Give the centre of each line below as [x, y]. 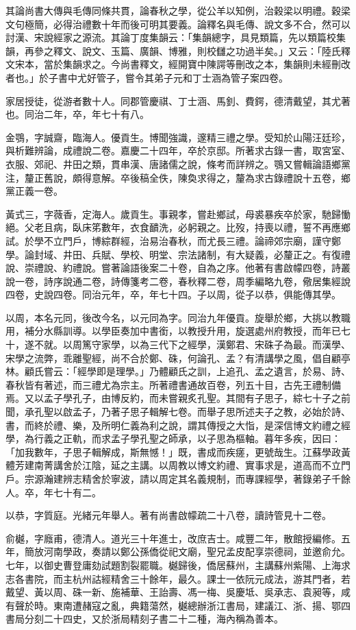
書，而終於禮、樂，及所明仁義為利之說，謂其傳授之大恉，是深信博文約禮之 [173, 425]
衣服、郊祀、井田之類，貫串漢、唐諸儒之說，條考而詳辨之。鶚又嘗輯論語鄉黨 [178, 163]
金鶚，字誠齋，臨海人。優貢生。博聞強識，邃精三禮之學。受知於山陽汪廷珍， [178, 137]
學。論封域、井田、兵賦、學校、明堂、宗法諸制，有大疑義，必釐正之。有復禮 [178, 254]
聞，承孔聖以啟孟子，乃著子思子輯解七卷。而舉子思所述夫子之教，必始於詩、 [178, 412]
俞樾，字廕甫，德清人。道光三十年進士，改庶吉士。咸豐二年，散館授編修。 [173, 538]
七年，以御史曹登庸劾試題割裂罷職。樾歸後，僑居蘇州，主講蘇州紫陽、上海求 [178, 565]
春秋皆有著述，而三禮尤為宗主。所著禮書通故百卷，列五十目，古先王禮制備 [173, 384]
